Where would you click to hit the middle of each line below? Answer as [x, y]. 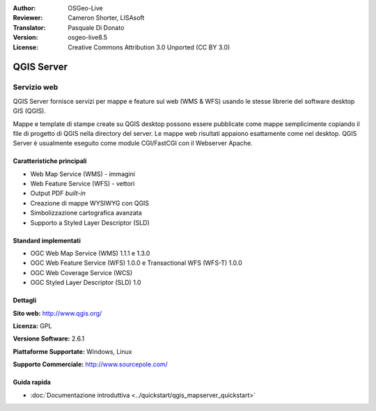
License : [25, 47]
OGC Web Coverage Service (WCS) [81, 272]
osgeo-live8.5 [88, 38]
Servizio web [36, 87]
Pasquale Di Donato [96, 27]
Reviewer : [28, 18]
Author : [24, 8]
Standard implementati [47, 240]
